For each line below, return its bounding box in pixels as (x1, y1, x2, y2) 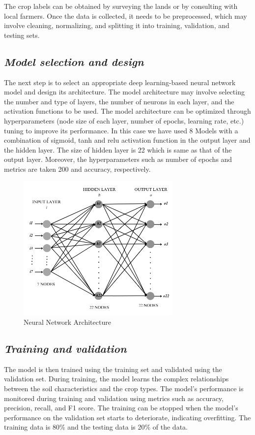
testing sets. (4, 30, 40, 40)
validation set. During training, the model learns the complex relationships (4, 373, 229, 384)
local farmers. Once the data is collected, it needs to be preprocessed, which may (4, 10, 247, 21)
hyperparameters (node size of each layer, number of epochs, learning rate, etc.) (4, 115, 244, 125)
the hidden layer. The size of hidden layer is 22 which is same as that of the (4, 144, 232, 155)
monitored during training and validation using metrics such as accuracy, (4, 393, 224, 403)
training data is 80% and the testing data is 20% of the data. (4, 422, 188, 432)
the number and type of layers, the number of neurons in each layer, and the (4, 96, 234, 106)
